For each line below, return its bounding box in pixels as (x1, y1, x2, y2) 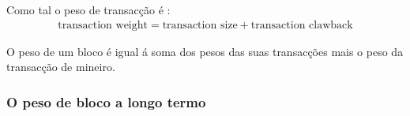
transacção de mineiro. (6, 58, 115, 75)
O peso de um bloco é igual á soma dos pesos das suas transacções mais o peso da (6, 43, 404, 59)
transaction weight (58, 19, 148, 31)
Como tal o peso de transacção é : (6, 2, 171, 17)
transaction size (162, 19, 238, 31)
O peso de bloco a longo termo (6, 92, 206, 111)
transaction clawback (250, 19, 353, 31)
